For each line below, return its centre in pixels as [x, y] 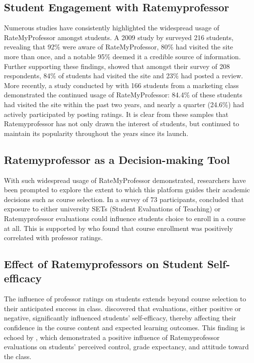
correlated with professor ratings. [53, 238]
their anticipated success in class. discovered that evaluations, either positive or [123, 308]
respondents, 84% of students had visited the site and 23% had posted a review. [124, 76]
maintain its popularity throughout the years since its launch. [96, 133]
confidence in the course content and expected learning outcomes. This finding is [125, 328]
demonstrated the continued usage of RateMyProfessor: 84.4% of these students [123, 95]
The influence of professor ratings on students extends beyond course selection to [125, 299]
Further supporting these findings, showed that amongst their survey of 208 [117, 66]
